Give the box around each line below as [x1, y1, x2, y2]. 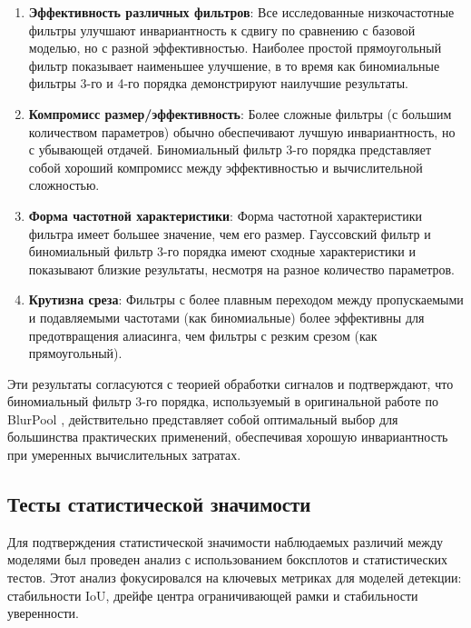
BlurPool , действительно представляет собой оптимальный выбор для [7, 409, 398, 428]
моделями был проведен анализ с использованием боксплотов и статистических [7, 550, 448, 569]
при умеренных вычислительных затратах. [7, 445, 241, 464]
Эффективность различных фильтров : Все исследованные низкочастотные [28, 3, 455, 21]
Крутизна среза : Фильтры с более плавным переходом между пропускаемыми [28, 290, 464, 309]
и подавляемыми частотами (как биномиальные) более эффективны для [28, 307, 425, 326]
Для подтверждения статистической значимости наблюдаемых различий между [7, 532, 444, 551]
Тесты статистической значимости [7, 490, 311, 518]
